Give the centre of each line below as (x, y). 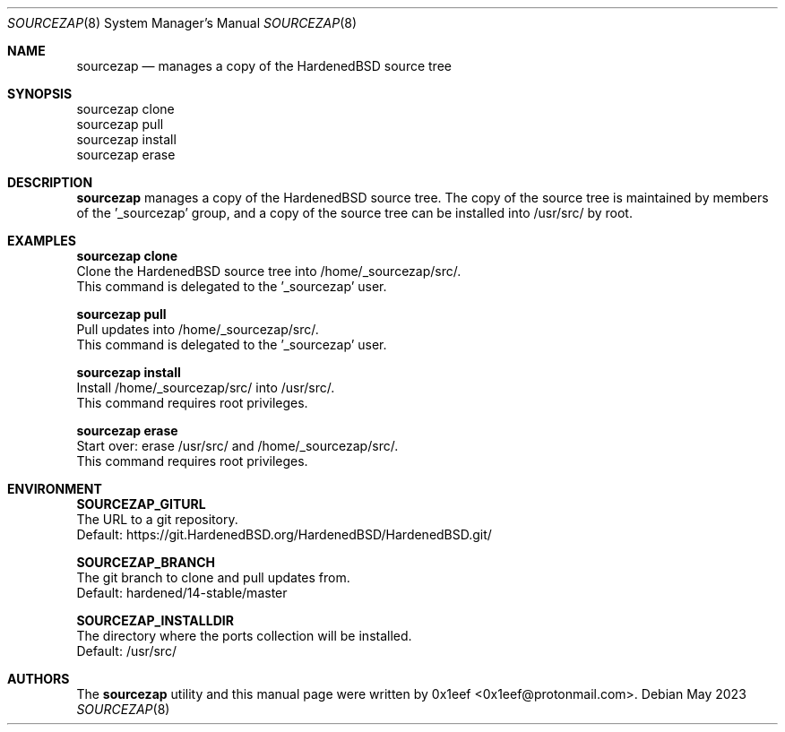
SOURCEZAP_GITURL (141, 504)
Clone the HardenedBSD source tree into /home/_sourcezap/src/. (269, 271)
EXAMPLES (42, 241)
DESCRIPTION (50, 182)
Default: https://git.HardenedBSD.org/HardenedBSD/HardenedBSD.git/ (284, 534)
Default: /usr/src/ (126, 651)
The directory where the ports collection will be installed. (244, 636)
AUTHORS (39, 679)
